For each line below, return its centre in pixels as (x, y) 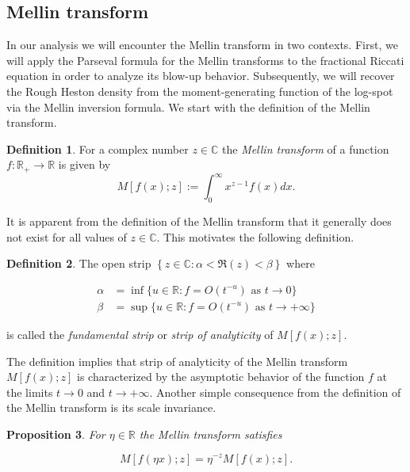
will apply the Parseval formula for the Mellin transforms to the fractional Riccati (205, 60)
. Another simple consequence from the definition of (275, 392)
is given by (84, 164)
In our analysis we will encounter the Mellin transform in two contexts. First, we (202, 45)
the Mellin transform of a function (306, 148)
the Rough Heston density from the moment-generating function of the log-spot (200, 91)
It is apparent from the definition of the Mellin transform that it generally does (199, 221)
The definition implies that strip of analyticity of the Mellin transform (177, 361)
